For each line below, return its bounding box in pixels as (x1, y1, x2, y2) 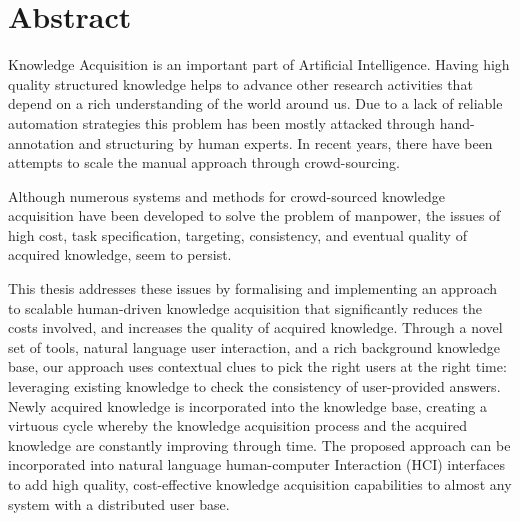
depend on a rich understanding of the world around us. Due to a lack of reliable (8, 93, 503, 114)
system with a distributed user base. (8, 493, 230, 514)
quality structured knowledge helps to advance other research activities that (8, 73, 473, 94)
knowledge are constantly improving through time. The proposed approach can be (8, 434, 511, 455)
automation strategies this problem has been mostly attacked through (8, 112, 436, 133)
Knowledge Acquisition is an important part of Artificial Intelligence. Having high (8, 54, 510, 75)
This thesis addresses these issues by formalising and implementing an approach (8, 278, 497, 299)
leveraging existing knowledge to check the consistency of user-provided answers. (8, 376, 501, 397)
